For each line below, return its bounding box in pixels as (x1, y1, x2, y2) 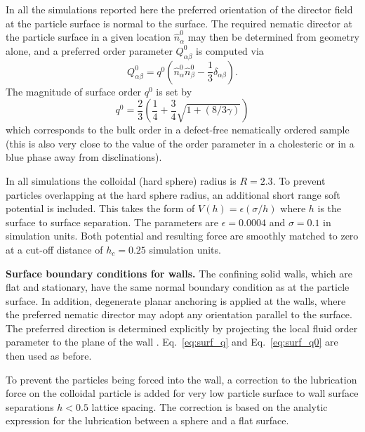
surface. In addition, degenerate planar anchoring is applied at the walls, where (6, 293, 346, 308)
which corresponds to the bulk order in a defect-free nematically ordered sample (6, 122, 350, 137)
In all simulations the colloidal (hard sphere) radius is (6, 173, 237, 188)
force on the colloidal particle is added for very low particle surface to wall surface (6, 386, 359, 400)
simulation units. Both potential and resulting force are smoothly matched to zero (6, 228, 359, 243)
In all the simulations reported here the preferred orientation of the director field (6, 2, 353, 16)
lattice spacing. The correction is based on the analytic (91, 399, 328, 414)
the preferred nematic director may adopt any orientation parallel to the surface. (6, 307, 352, 322)
